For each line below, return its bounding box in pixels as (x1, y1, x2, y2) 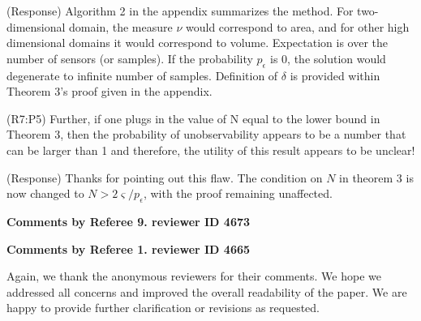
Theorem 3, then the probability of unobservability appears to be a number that (6, 126, 406, 143)
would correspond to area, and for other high (186, 18, 410, 35)
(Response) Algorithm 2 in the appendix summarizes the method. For (6, 2, 354, 19)
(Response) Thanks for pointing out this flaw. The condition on (6, 169, 323, 186)
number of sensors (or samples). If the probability (6, 49, 253, 66)
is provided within (290, 66, 380, 83)
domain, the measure (69, 18, 173, 35)
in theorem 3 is (339, 169, 414, 186)
